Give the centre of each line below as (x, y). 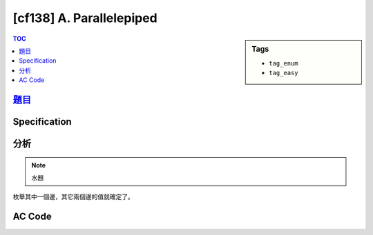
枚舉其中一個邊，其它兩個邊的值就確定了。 (73, 197)
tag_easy (284, 73)
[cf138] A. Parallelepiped (85, 18)
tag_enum (284, 63)
